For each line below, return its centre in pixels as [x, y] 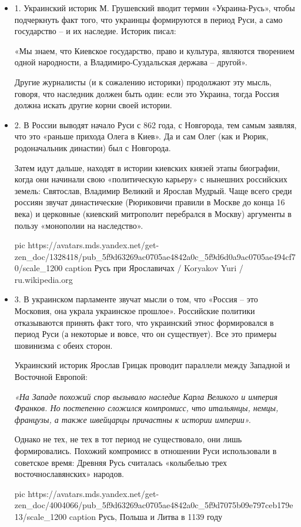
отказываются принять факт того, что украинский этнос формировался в [144, 322]
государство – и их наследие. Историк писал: [95, 31]
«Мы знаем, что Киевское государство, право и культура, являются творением [154, 50]
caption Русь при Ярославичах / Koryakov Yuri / [154, 268]
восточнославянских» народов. [69, 474]
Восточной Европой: [51, 377]
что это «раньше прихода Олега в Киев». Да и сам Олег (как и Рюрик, [141, 136]
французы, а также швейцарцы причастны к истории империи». [133, 419]
